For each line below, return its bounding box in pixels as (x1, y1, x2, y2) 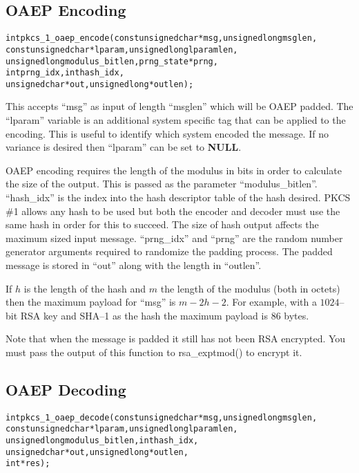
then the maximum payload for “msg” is (6, 295, 176, 309)
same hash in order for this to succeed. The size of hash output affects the (6, 217, 319, 232)
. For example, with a (226, 295, 317, 309)
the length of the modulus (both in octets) (160, 281, 340, 295)
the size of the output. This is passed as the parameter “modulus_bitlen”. (6, 176, 318, 191)
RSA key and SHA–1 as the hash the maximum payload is (20, 308, 268, 322)
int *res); (6, 458, 50, 469)
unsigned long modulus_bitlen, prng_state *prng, (6, 56, 218, 66)
